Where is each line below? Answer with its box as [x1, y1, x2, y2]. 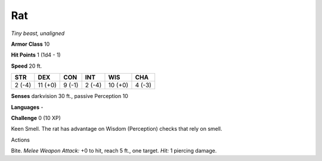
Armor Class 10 [11, 40, 50, 48]
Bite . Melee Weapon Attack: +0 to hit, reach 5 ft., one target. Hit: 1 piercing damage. [11, 147, 217, 154]
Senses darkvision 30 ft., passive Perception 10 [11, 93, 128, 100]
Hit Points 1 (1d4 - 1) [11, 51, 61, 59]
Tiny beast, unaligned [11, 30, 65, 37]
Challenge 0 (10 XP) [11, 114, 61, 121]
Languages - [11, 103, 44, 111]
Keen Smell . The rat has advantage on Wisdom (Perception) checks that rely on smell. [11, 125, 223, 132]
